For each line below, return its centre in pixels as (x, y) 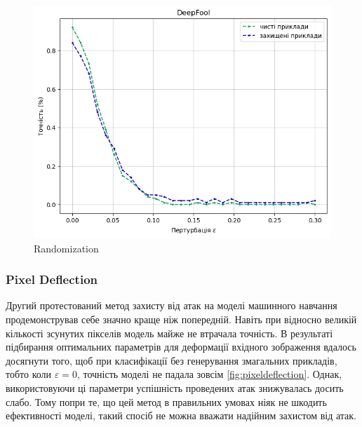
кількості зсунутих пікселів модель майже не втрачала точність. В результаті (169, 333)
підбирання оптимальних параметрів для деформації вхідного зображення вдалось (181, 347)
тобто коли (29, 374)
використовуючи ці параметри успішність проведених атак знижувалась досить (175, 387)
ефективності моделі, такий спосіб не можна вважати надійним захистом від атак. (181, 415)
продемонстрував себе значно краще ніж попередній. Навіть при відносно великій (181, 319)
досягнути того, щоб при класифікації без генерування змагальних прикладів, (172, 360)
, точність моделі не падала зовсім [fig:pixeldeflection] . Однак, (209, 374)
